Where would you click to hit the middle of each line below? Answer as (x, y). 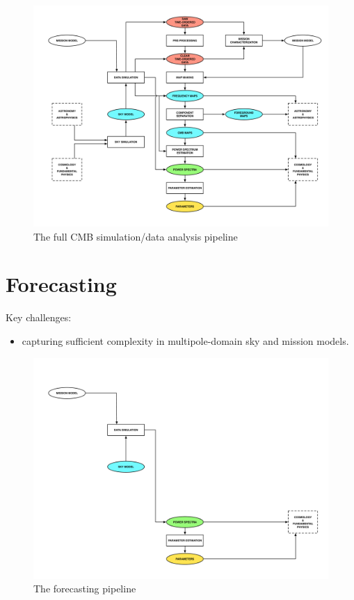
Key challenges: (39, 317)
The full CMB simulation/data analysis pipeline (136, 236)
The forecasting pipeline (85, 589)
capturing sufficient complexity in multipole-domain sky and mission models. (185, 340)
